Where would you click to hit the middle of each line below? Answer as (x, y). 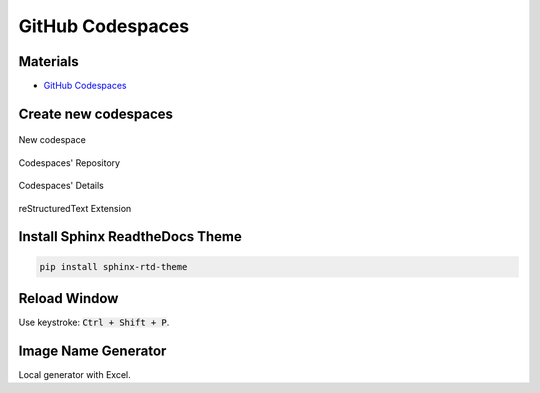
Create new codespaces (96, 113)
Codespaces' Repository (69, 162)
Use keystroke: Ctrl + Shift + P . (94, 322)
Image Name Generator (92, 350)
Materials (48, 61)
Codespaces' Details (61, 186)
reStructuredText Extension (75, 208)
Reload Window (68, 298)
